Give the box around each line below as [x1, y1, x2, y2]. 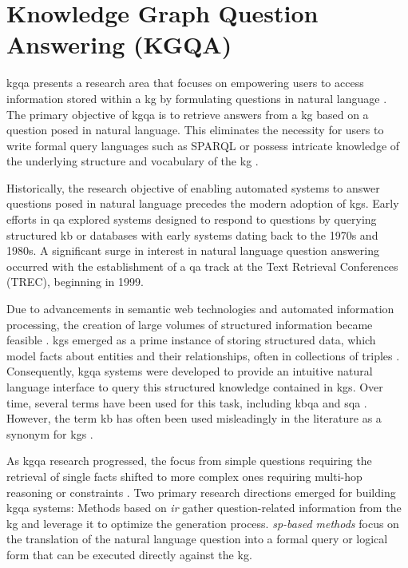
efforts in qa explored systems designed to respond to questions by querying [6, 211, 377, 228]
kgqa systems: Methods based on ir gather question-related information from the [6, 499, 402, 516]
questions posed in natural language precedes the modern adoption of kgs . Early [6, 195, 399, 212]
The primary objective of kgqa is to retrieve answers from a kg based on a [6, 105, 369, 122]
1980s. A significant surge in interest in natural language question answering [6, 242, 379, 259]
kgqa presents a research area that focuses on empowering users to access [6, 74, 364, 91]
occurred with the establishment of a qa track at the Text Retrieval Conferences [6, 257, 398, 274]
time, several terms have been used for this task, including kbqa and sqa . [6, 394, 367, 411]
